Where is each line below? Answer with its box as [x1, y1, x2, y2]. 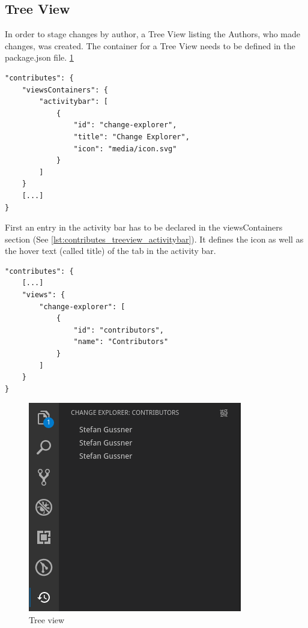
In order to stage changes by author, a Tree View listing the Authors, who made [5, 28, 301, 40]
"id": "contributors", [73, 325, 164, 334]
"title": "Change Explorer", [73, 132, 190, 141]
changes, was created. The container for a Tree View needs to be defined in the [5, 39, 295, 52]
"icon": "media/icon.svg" [73, 144, 177, 153]
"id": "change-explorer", [73, 121, 177, 130]
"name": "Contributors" [73, 337, 169, 346]
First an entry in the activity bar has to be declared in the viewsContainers [5, 221, 283, 234]
